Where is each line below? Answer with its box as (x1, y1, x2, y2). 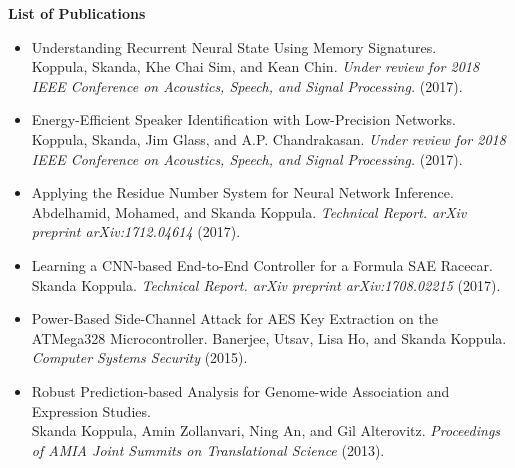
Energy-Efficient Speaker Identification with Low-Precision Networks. (31, 109, 456, 130)
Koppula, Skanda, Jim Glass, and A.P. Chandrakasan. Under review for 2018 (31, 128, 506, 149)
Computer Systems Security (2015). (31, 347, 248, 368)
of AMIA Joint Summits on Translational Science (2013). (31, 439, 385, 460)
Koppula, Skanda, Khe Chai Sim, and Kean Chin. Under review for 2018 (31, 56, 480, 77)
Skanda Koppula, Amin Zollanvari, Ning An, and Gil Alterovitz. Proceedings (31, 420, 501, 441)
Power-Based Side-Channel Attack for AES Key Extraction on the (31, 308, 438, 329)
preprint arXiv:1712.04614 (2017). (31, 221, 241, 242)
